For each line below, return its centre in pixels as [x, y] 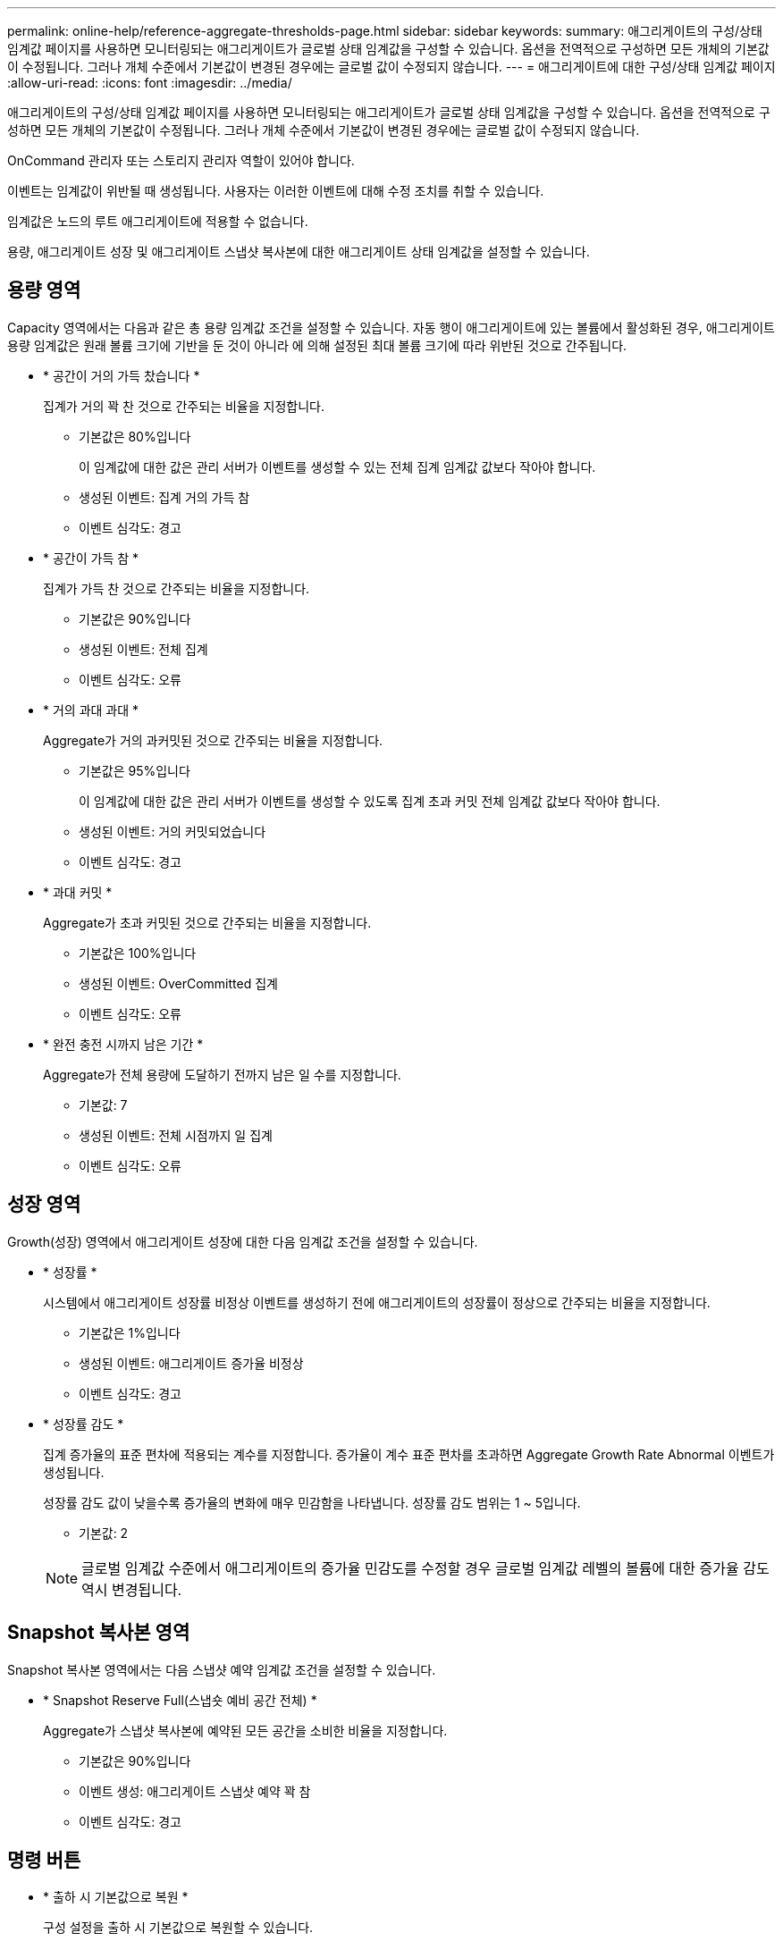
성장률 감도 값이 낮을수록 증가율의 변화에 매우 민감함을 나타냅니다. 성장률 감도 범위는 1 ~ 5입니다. [312, 1502]
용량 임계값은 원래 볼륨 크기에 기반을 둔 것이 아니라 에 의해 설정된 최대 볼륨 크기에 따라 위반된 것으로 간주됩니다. [317, 345]
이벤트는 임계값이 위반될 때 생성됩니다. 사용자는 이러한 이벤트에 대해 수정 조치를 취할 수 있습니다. [276, 191]
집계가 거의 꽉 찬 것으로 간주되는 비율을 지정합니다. [184, 406]
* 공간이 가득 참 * [91, 558]
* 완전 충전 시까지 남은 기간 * [123, 1044]
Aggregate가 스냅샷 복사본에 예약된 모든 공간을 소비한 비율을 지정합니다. [245, 1730]
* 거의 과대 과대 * [91, 710]
